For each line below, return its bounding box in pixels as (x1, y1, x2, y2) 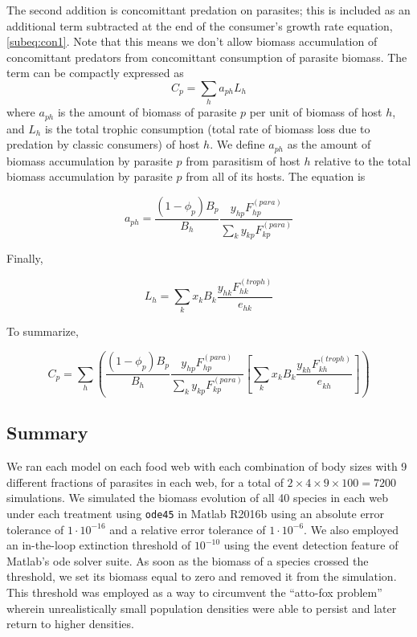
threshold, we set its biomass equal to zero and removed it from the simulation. (6, 568, 397, 585)
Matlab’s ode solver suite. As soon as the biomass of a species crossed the (6, 552, 369, 569)
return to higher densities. (6, 615, 134, 632)
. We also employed (304, 521, 399, 537)
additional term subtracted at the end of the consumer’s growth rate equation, (6, 17, 393, 34)
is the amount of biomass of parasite (57, 104, 237, 120)
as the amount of (287, 136, 371, 153)
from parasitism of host (186, 152, 300, 169)
